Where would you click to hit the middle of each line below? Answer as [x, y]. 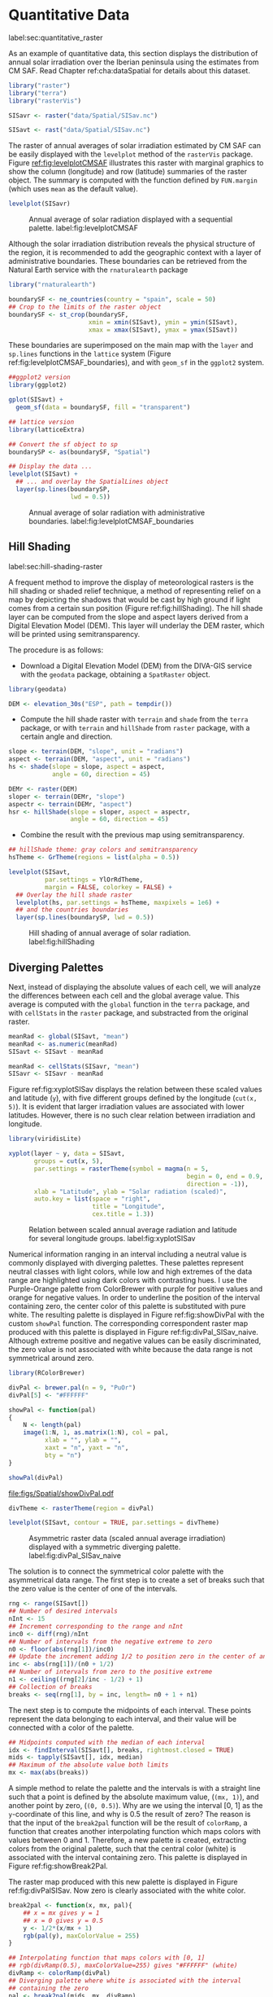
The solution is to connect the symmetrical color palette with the [116, 1571]
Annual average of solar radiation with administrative [117, 512]
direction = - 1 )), [218, 1184]
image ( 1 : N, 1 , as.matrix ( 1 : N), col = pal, [96, 1433]
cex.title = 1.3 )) [123, 1214]
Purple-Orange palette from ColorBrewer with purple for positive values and [136, 1289]
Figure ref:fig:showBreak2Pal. [58, 1866]
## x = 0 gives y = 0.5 [63, 1920]
